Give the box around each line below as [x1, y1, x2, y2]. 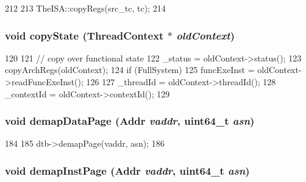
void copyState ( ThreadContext [5, 27, 164, 43]
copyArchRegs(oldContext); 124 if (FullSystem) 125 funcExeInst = [5, 63, 255, 76]
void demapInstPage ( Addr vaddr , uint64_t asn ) [5, 163, 250, 178]
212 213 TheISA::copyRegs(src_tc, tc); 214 [5, 2, 166, 14]
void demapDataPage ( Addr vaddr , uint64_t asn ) [5, 113, 255, 128]
